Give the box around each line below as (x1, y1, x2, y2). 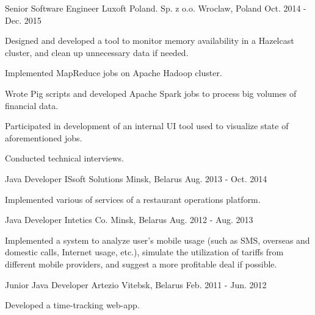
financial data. (5, 99, 59, 111)
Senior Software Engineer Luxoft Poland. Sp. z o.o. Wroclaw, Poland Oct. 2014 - (5, 2, 306, 14)
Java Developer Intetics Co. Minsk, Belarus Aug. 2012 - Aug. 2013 (5, 213, 253, 226)
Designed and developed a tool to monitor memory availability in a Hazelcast (5, 34, 294, 47)
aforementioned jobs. (5, 131, 82, 144)
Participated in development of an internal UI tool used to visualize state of (5, 119, 289, 132)
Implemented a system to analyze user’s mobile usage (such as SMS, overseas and (5, 233, 310, 246)
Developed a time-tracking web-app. (5, 299, 140, 311)
